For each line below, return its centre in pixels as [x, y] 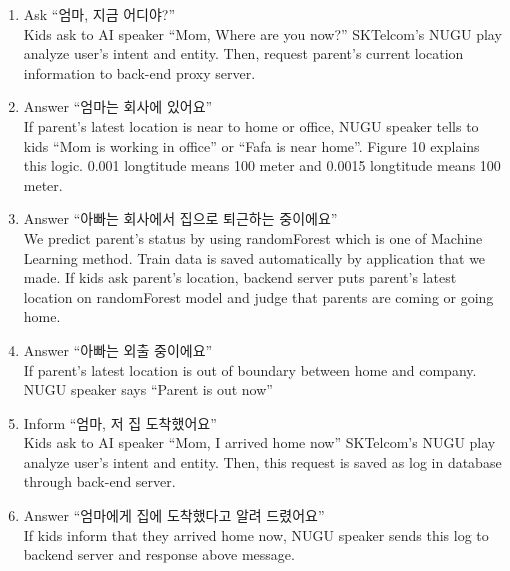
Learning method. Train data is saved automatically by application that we [254, 257]
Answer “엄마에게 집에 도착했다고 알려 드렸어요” [174, 515]
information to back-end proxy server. [139, 72]
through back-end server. [99, 481]
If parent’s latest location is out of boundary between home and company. [250, 369]
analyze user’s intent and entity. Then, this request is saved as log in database [262, 461]
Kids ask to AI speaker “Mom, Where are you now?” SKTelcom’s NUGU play [262, 33]
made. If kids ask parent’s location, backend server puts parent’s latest [240, 277]
